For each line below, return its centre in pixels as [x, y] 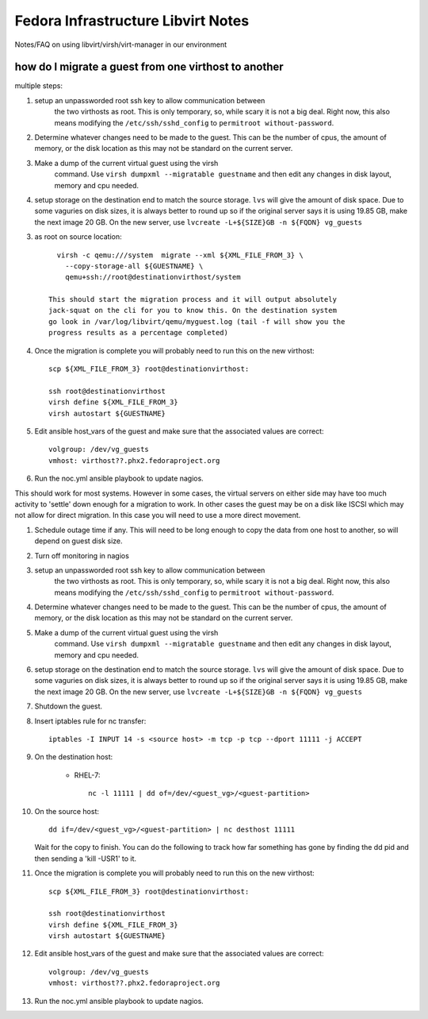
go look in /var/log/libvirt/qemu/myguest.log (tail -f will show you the [197, 321]
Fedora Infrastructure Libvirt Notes [132, 21]
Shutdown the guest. [69, 706]
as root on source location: [78, 237]
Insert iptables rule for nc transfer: [90, 721]
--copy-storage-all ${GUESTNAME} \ [134, 266]
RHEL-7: [87, 775]
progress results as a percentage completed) [139, 333]
